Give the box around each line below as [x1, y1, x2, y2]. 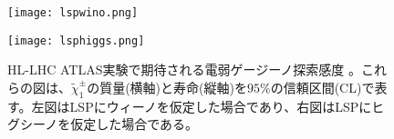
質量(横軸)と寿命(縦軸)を [99, 77, 247, 96]
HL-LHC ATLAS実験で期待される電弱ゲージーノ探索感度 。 [7, 60, 361, 79]
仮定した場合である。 [70, 114, 199, 134]
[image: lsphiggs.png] [7, 34, 145, 47]
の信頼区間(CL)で [270, 77, 375, 96]
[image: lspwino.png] [7, 6, 139, 19]
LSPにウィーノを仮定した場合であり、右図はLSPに [69, 96, 372, 115]
